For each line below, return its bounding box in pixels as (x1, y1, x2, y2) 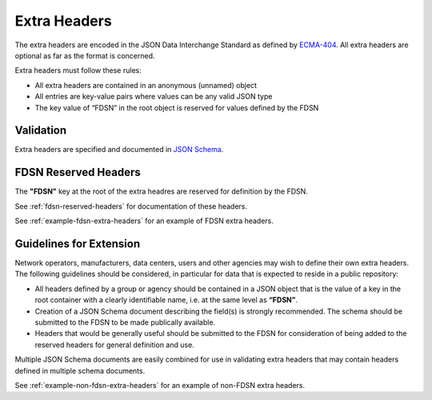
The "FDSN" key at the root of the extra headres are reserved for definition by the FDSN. (14, 186, 308, 196)
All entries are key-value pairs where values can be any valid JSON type (34, 92, 273, 102)
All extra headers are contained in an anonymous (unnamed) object (34, 80, 258, 90)
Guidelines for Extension (14, 237, 140, 250)
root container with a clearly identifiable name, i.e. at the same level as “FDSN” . (34, 295, 298, 305)
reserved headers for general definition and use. (34, 340, 195, 350)
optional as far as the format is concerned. (14, 50, 155, 60)
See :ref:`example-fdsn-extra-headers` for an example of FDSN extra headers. (14, 216, 274, 226)
